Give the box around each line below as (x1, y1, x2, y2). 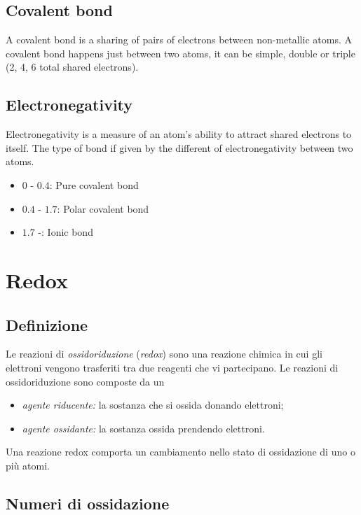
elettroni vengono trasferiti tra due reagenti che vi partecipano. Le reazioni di (6, 360, 339, 374)
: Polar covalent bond (57, 201, 149, 216)
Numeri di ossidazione (6, 492, 170, 514)
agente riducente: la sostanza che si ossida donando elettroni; (22, 397, 284, 412)
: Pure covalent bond (49, 177, 139, 192)
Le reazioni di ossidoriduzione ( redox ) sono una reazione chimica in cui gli (6, 346, 322, 361)
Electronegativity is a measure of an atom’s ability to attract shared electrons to (6, 127, 352, 141)
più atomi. (6, 458, 50, 472)
